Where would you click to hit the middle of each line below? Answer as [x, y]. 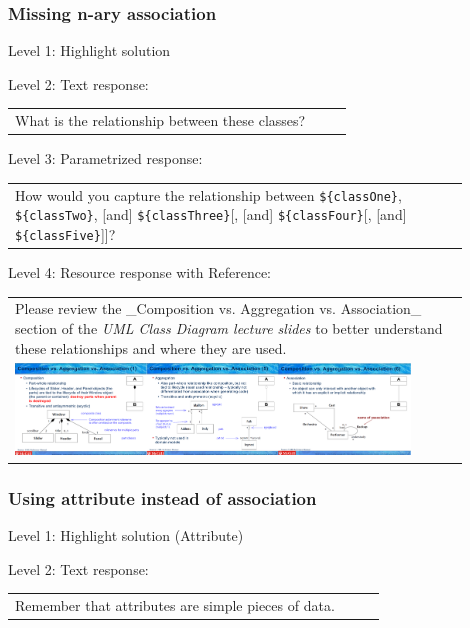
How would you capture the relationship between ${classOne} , [208, 194]
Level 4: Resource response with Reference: [139, 272]
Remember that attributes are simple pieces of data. [175, 604]
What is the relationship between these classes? [160, 120]
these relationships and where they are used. [151, 347]
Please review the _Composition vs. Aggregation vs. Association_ [218, 308]
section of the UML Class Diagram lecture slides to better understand [229, 328]
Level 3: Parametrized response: [105, 158]
